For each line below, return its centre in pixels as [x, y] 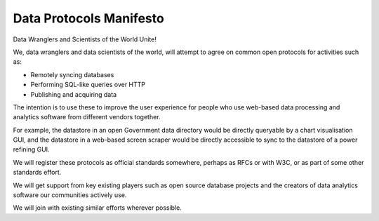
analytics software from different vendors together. [87, 117]
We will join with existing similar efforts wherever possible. [98, 208]
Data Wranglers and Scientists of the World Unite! [85, 39]
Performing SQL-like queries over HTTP [88, 85]
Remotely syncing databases [72, 74]
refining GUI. [31, 149]
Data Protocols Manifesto [88, 18]
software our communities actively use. [70, 195]
